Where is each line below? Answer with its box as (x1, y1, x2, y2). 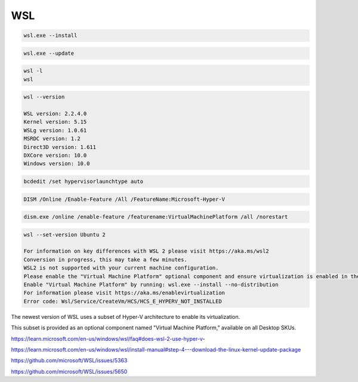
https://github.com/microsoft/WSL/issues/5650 (11, 368, 128, 375)
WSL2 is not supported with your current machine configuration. (23, 265, 219, 271)
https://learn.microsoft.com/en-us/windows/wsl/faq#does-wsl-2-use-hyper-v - (11, 335, 205, 342)
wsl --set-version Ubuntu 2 (23, 231, 106, 238)
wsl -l (23, 67, 43, 74)
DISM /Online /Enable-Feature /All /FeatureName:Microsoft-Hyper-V (23, 195, 226, 203)
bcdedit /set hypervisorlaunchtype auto (23, 178, 143, 185)
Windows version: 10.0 (23, 160, 90, 167)
